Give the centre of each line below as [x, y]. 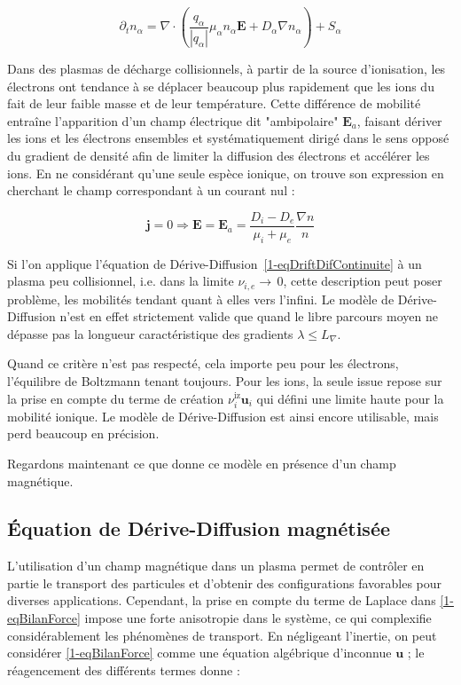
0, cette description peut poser [359, 281]
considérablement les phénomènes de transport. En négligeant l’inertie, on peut [222, 635]
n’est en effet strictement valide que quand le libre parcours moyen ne [249, 316]
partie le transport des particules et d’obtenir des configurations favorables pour [225, 583]
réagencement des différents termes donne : [124, 669]
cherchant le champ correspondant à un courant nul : [151, 190]
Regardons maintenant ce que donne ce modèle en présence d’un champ [202, 463]
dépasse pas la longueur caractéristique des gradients [150, 333]
